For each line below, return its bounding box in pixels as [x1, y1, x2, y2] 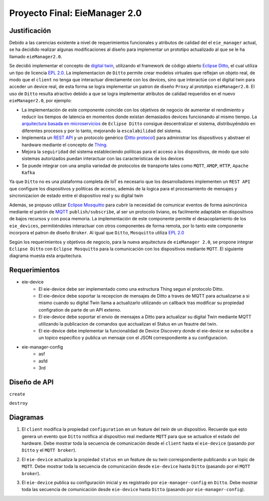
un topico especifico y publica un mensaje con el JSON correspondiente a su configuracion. [38, 334, 228, 341]
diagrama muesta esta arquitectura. [9, 253, 82, 259]
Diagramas [9, 413, 44, 422]
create [9, 391, 25, 397]
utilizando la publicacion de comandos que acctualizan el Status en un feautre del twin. [38, 321, 218, 327]
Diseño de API [9, 378, 54, 386]
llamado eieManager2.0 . [9, 53, 62, 59]
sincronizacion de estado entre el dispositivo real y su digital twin [9, 192, 143, 199]
